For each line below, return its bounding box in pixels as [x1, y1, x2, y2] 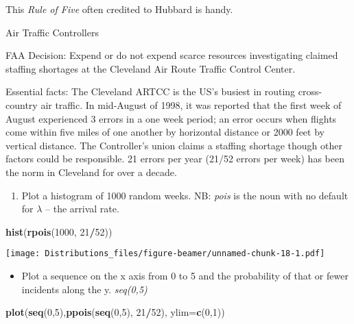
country [5, 97, 38, 112]
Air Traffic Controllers [5, 25, 99, 39]
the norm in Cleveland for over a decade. [5, 164, 177, 179]
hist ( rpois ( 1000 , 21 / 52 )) [5, 224, 113, 238]
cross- [298, 84, 322, 99]
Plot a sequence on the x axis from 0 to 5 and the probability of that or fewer [21, 268, 349, 282]
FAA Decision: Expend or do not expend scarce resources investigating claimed [5, 48, 338, 62]
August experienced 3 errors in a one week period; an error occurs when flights [5, 111, 337, 125]
